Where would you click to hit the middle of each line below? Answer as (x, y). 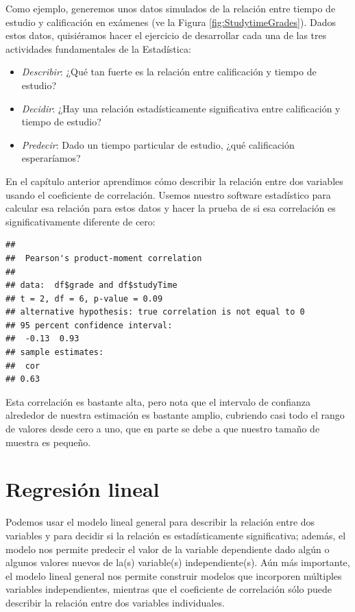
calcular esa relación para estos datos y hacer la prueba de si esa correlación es (171, 208)
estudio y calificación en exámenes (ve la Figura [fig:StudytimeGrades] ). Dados (171, 22)
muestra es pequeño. (48, 442)
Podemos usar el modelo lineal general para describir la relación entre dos (160, 522)
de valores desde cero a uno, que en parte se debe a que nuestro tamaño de (163, 429)
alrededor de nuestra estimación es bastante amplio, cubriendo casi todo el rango (175, 415)
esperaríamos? (51, 158)
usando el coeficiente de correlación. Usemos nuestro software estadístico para (168, 194)
